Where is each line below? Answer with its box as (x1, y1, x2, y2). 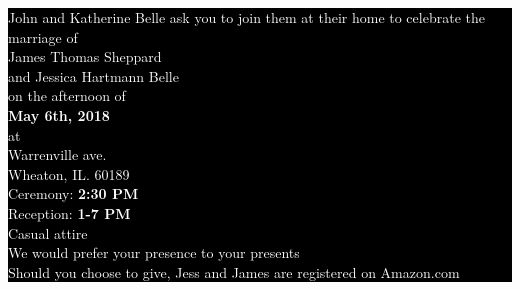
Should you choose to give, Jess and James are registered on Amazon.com (8, 261, 460, 282)
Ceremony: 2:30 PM (8, 183, 139, 204)
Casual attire (8, 222, 88, 243)
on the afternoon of (8, 85, 126, 106)
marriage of (8, 26, 78, 47)
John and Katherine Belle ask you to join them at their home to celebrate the (8, 7, 485, 27)
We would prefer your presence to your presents (8, 242, 300, 263)
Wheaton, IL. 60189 (8, 163, 130, 184)
